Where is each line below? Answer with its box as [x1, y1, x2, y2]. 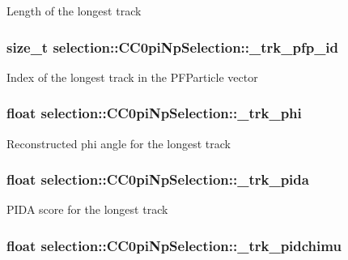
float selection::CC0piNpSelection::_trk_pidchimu [6, 235, 342, 255]
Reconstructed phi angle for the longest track [6, 134, 231, 151]
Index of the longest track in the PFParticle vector [6, 68, 258, 85]
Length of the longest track [6, 2, 142, 19]
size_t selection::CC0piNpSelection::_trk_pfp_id [6, 36, 339, 57]
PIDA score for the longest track [6, 201, 168, 218]
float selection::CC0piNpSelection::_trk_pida [6, 169, 309, 190]
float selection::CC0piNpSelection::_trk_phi [6, 103, 302, 123]
